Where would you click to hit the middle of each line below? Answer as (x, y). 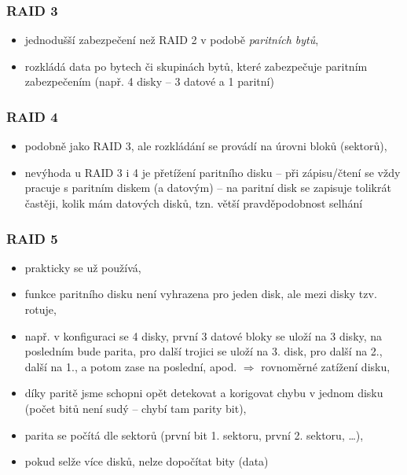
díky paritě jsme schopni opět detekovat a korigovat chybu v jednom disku (204, 393)
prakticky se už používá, (83, 267)
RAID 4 (32, 116)
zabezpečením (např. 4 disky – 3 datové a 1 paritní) (149, 81)
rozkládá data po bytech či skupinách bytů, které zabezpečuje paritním (196, 66)
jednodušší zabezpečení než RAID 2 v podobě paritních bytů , (172, 40)
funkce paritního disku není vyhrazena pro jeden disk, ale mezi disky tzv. (201, 294)
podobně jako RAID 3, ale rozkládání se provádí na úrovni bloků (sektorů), (206, 146)
